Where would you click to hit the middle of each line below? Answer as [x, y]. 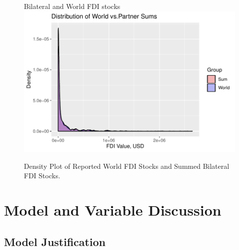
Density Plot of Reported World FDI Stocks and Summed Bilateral [127, 166]
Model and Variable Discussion [113, 210]
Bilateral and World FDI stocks [72, 6]
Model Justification [55, 241]
